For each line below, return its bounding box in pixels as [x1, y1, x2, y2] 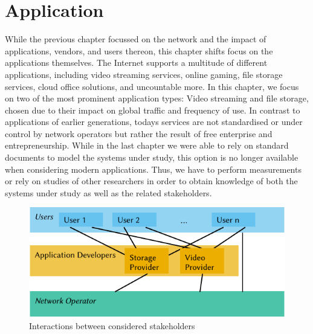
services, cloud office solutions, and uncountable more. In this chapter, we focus [5, 80, 299, 92]
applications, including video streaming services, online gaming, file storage [5, 68, 283, 80]
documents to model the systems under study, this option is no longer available [5, 151, 298, 164]
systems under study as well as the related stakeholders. [5, 186, 212, 199]
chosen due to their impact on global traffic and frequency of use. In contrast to [5, 103, 300, 116]
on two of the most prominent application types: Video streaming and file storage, [5, 92, 309, 104]
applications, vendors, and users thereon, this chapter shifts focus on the [5, 44, 273, 57]
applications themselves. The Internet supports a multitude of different [5, 56, 268, 69]
